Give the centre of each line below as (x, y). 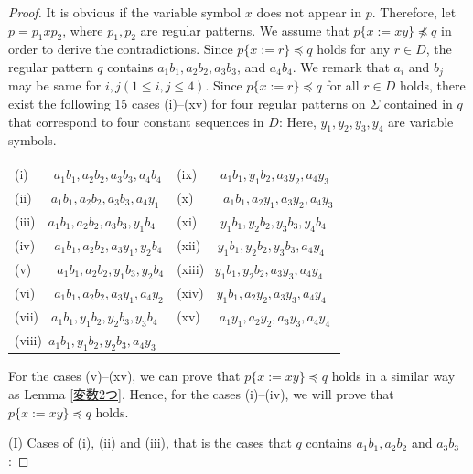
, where (83, 30)
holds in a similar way (393, 376)
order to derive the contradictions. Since (121, 49)
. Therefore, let (414, 12)
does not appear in (309, 12)
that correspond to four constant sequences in (136, 121)
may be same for (55, 85)
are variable (421, 121)
